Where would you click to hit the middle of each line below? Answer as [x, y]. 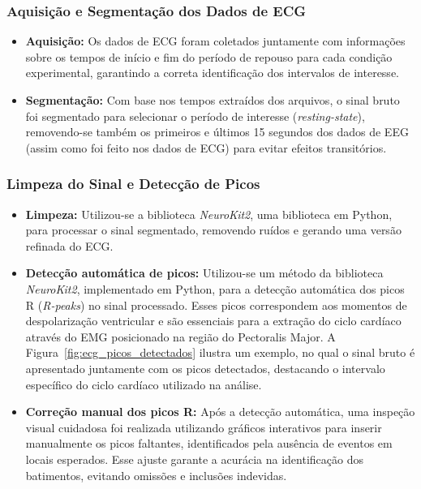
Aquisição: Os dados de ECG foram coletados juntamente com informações [215, 41]
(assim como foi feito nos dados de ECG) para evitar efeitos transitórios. [206, 147]
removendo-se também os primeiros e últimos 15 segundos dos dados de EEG [217, 132]
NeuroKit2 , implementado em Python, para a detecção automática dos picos [215, 288]
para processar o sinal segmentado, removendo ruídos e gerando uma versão [213, 230]
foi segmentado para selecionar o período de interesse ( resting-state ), [195, 116]
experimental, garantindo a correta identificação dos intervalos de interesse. [212, 73]
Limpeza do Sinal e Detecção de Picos [133, 184]
